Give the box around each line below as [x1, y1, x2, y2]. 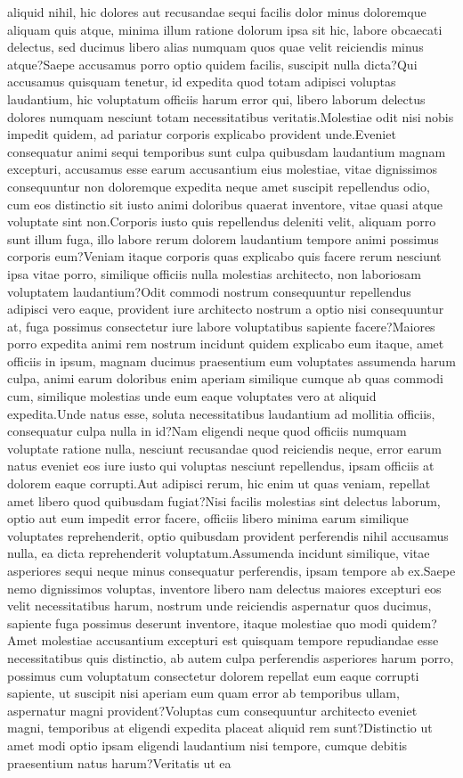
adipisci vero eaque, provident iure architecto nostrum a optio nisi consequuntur [7, 299, 444, 318]
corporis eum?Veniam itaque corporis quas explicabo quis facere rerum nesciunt [7, 247, 442, 266]
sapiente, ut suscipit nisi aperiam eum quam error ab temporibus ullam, [7, 684, 400, 702]
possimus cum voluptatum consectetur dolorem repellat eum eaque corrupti [7, 666, 419, 684]
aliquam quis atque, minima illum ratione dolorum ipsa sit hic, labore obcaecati [7, 20, 443, 38]
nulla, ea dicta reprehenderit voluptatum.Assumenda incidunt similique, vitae [7, 544, 430, 562]
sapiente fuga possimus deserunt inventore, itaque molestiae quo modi [7, 613, 387, 632]
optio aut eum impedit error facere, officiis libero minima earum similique [7, 509, 409, 528]
